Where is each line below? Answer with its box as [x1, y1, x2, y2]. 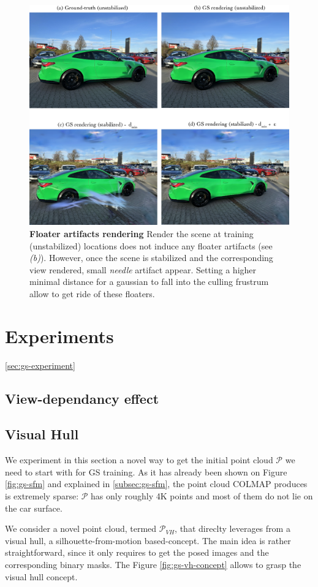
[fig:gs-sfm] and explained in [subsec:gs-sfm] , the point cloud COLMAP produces [5, 477, 308, 490]
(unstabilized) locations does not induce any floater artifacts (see [29, 239, 273, 252]
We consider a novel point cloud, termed [5, 522, 157, 535]
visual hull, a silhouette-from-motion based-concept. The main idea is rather [5, 534, 291, 547]
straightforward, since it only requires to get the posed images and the [5, 546, 269, 559]
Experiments [5, 323, 114, 348]
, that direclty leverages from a [175, 522, 290, 535]
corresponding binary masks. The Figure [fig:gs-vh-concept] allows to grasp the [5, 558, 301, 571]
